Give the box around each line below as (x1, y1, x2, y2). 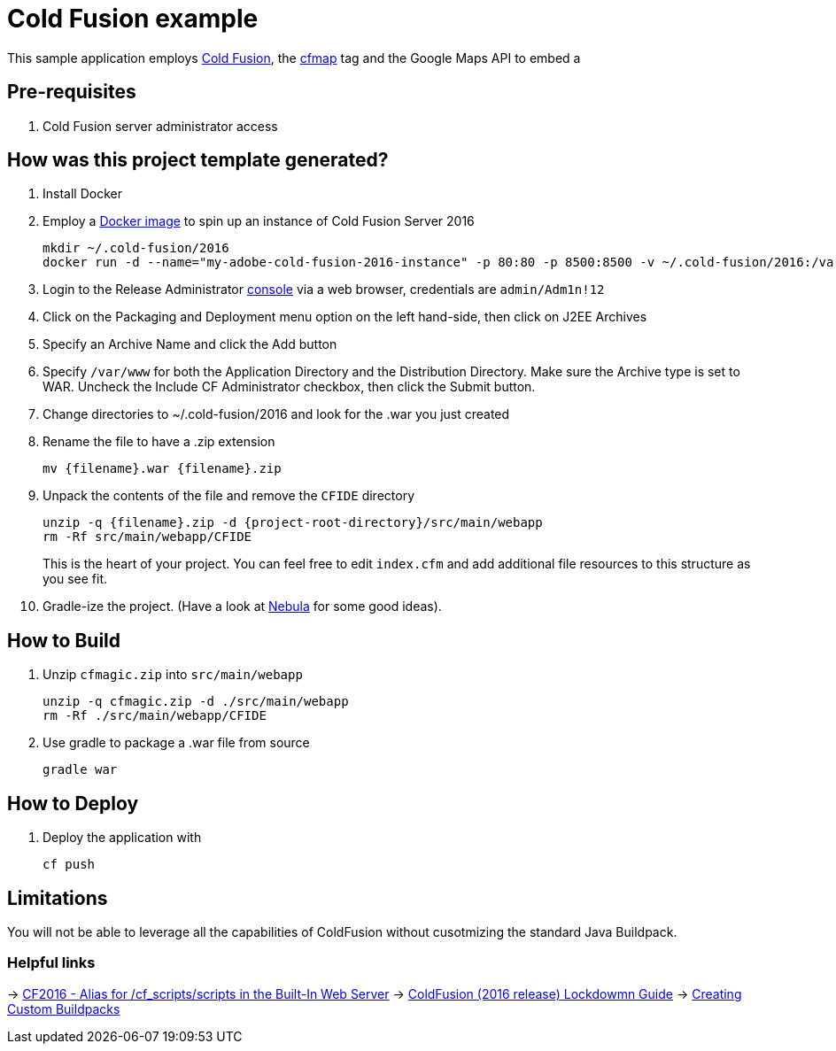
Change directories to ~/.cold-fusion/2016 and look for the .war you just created (43, 406, 510, 422)
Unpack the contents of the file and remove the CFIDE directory (43, 488, 415, 504)
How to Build (7, 629, 121, 652)
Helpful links (7, 954, 96, 972)
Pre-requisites (7, 81, 136, 104)
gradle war (43, 762, 118, 777)
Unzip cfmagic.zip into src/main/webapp (43, 667, 303, 683)
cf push (43, 857, 96, 872)
